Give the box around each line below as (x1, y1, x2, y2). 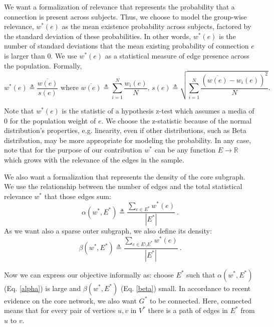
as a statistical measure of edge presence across (105, 50, 249, 60)
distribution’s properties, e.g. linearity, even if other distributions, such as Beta (4, 125, 246, 135)
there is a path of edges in (148, 305, 228, 315)
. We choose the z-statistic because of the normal (101, 115, 252, 125)
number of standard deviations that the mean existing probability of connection (4, 40, 249, 51)
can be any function (154, 144, 216, 155)
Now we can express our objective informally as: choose (4, 269, 174, 279)
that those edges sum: (44, 190, 111, 201)
